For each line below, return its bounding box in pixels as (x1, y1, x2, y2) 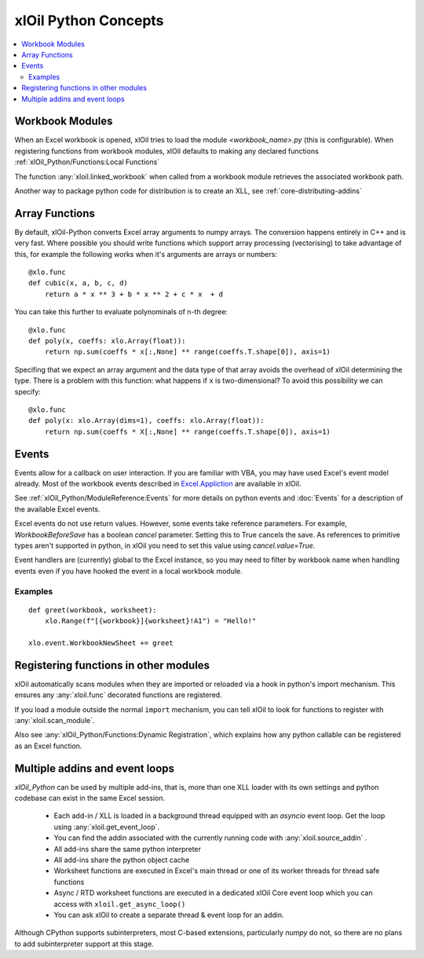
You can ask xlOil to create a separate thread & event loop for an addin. (53, 910, 284, 919)
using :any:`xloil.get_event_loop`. (53, 822, 160, 831)
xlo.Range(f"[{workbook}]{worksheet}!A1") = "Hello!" (44, 617, 257, 626)
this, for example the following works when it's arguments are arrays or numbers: (14, 249, 278, 259)
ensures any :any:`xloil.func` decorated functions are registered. (14, 690, 223, 699)
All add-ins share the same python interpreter (53, 844, 202, 853)
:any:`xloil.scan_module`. (14, 715, 95, 725)
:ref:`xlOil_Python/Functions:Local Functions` (14, 157, 160, 167)
